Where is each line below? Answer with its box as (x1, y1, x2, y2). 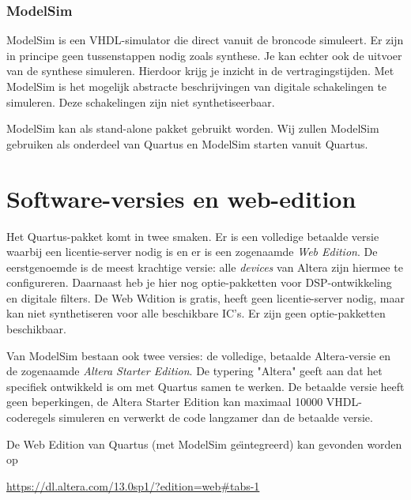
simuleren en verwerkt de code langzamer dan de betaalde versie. (58, 409, 373, 426)
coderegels (6, 409, 55, 426)
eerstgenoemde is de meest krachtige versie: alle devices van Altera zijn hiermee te (6, 258, 403, 275)
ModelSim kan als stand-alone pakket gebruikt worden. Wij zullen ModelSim (6, 120, 379, 137)
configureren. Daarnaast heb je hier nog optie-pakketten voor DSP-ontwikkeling (6, 274, 392, 291)
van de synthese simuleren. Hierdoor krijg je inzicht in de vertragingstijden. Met (6, 62, 394, 79)
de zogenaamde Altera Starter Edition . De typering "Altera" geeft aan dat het (6, 363, 383, 379)
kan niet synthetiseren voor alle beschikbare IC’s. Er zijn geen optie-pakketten (6, 305, 386, 321)
